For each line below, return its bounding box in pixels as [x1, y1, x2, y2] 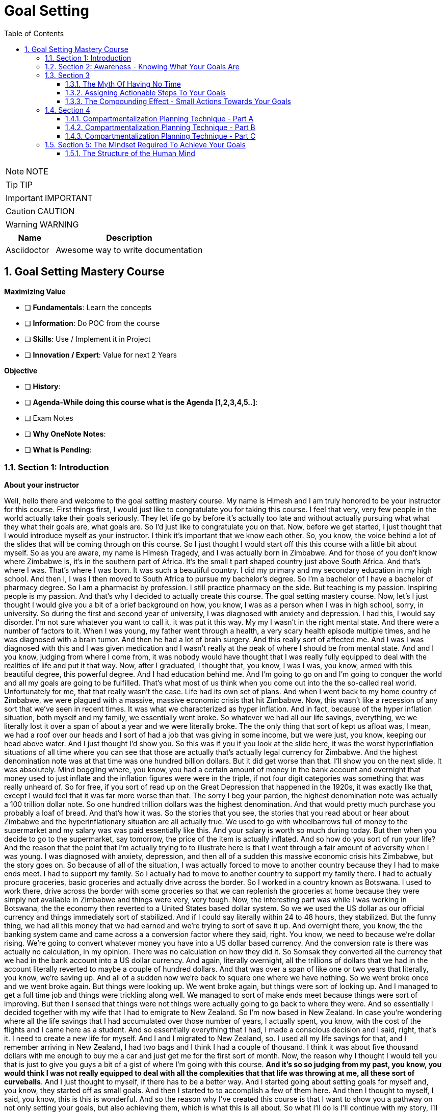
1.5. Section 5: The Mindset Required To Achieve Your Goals [45, 140, 246, 149]
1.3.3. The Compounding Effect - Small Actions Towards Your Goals [65, 96, 291, 106]
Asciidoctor [6, 244, 49, 255]
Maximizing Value [4, 287, 66, 296]
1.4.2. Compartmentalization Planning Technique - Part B [65, 122, 255, 132]
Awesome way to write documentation [56, 244, 203, 255]
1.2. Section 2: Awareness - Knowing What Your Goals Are [45, 62, 240, 71]
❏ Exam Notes [24, 413, 73, 422]
